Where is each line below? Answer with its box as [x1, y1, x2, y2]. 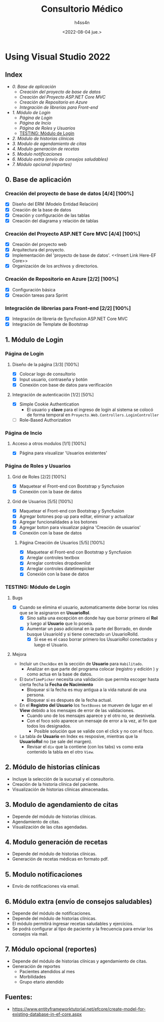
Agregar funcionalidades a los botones [19, 519, 98, 525]
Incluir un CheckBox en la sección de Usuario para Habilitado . [19, 661, 143, 667]
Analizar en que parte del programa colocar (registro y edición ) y [26, 666, 159, 672]
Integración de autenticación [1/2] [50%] [12, 391, 94, 397]
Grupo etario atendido [19, 979, 64, 984]
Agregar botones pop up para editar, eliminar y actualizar [19, 513, 135, 519]
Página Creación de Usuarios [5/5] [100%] [19, 540, 105, 546]
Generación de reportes [12, 963, 61, 969]
